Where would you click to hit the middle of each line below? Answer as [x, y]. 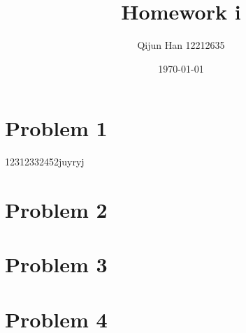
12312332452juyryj [45, 162]
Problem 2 [56, 210]
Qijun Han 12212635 [181, 45]
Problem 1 [56, 128]
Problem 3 [56, 264]
